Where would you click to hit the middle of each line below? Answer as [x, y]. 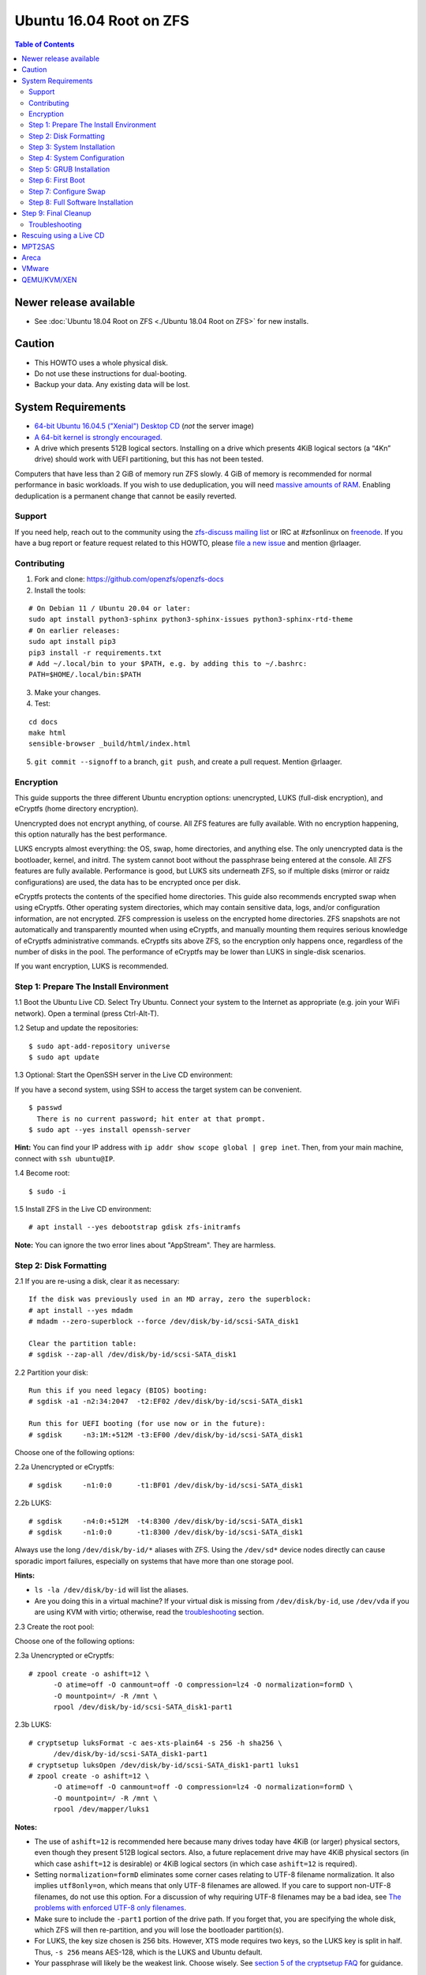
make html [47, 732]
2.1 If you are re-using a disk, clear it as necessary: [97, 1281]
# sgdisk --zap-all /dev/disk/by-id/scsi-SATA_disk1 [133, 1354]
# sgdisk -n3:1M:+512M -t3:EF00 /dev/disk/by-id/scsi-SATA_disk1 [166, 1435]
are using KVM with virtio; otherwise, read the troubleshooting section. [149, 1612]
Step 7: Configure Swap [67, 191]
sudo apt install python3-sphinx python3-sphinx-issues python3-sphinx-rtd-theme [191, 619]
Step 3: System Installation [72, 147]
